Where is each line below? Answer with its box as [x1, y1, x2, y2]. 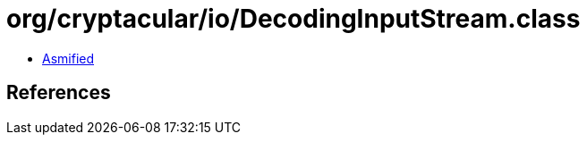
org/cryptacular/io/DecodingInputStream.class [6, 4, 581, 34]
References [6, 81, 111, 104]
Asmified [42, 50, 95, 66]
